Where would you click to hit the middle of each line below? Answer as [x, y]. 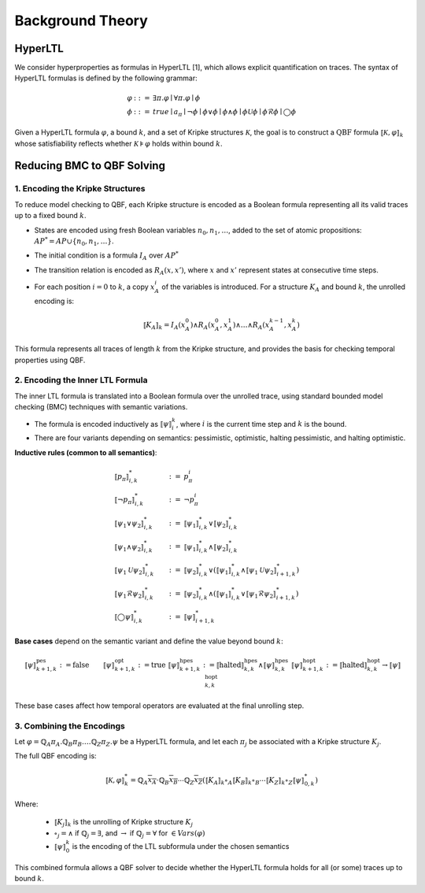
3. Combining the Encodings [70, 726]
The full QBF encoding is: [56, 756]
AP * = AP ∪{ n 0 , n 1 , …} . [74, 241]
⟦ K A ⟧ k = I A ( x [164, 325]
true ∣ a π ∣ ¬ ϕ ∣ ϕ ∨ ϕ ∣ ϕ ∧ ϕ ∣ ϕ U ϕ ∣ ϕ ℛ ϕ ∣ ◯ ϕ [224, 113]
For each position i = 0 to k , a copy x [94, 287]
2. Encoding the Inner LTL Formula [81, 380]
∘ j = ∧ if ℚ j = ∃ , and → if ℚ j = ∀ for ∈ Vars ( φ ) [129, 834]
